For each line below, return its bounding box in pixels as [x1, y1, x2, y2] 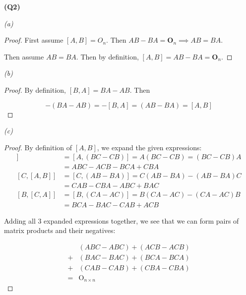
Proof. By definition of [4, 142, 72, 152]
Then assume [4, 51, 44, 61]
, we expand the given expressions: [97, 142, 202, 152]
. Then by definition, [76, 51, 139, 61]
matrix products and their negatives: [4, 225, 116, 236]
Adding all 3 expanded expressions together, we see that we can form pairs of [4, 215, 239, 226]
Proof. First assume [4, 35, 63, 45]
